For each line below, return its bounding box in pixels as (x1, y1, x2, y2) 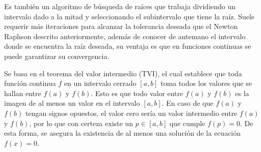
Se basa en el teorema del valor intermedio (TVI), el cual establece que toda (4, 68, 242, 78)
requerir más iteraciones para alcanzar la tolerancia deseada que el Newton (4, 21, 238, 32)
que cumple (169, 117, 205, 128)
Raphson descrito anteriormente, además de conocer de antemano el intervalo (4, 31, 246, 41)
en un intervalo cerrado (64, 78, 137, 88)
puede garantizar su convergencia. (4, 50, 110, 61)
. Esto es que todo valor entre (91, 87, 184, 98)
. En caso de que (162, 98, 214, 108)
